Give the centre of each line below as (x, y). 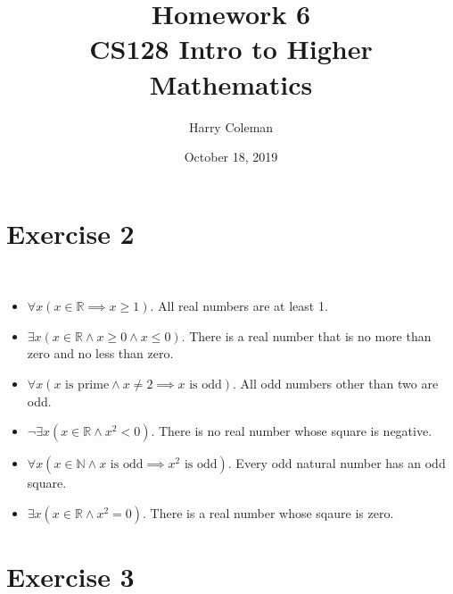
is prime (87, 385)
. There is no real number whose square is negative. (292, 431)
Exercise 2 (70, 233)
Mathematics (231, 84)
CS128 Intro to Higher (231, 49)
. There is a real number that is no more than (306, 335)
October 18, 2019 (231, 157)
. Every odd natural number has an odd (337, 463)
